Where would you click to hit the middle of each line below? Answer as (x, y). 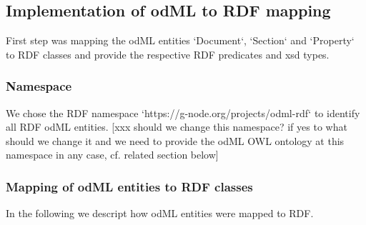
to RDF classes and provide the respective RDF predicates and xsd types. (168, 54)
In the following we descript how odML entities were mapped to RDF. (160, 213)
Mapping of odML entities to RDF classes (129, 186)
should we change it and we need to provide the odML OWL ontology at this (175, 140)
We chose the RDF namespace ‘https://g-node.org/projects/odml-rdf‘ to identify (183, 112)
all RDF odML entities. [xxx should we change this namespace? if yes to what (177, 127)
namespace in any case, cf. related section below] (112, 155)
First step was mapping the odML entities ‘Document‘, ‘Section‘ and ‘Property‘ (180, 40)
